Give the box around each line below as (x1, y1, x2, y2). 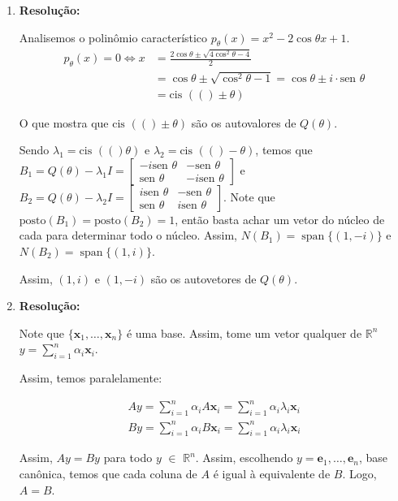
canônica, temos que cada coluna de (19, 464, 197, 482)
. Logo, (342, 464, 377, 482)
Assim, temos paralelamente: (19, 369, 162, 387)
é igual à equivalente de (213, 464, 331, 482)
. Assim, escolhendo (195, 449, 293, 466)
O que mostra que (19, 114, 109, 131)
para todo (103, 449, 153, 466)
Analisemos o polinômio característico (19, 28, 208, 45)
